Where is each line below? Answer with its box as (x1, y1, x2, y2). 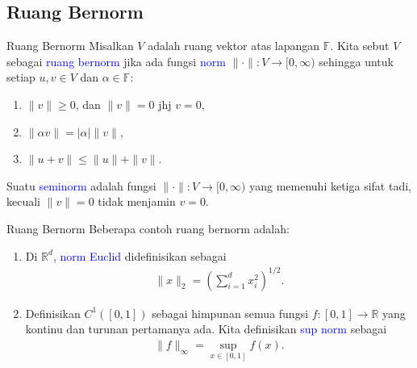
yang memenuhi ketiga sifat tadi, (249, 177, 411, 194)
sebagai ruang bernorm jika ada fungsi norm (6, 52, 226, 69)
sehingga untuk (319, 52, 394, 69)
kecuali (6, 193, 40, 210)
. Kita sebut (330, 37, 390, 54)
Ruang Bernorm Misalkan (6, 37, 134, 54)
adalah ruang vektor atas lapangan (148, 37, 320, 54)
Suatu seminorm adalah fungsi (6, 177, 156, 194)
